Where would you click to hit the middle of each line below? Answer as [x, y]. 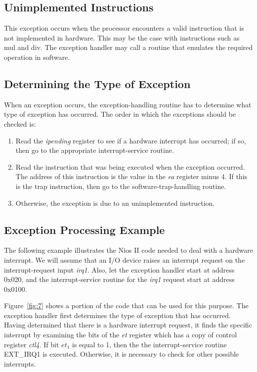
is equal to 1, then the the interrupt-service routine [150, 344]
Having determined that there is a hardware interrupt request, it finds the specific [128, 325]
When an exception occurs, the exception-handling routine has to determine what [128, 104]
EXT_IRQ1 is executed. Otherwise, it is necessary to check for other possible [122, 354]
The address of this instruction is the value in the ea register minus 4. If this [131, 176]
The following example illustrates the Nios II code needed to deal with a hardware [128, 250]
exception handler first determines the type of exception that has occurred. [117, 315]
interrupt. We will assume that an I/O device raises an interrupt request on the [125, 259]
